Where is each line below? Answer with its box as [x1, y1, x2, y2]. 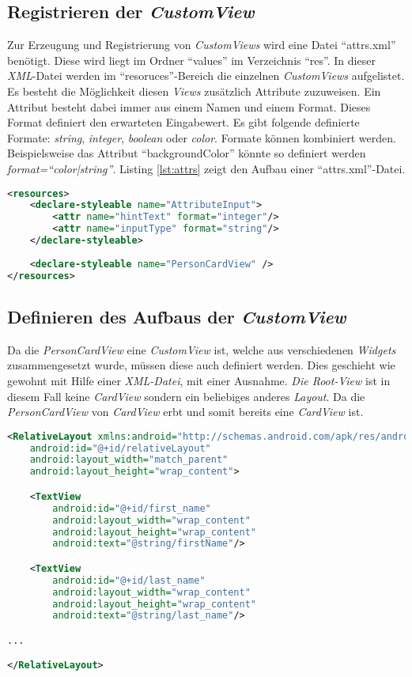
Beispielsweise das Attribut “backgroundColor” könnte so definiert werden [7, 145, 366, 161]
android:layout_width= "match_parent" [29, 454, 229, 466]
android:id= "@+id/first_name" [52, 502, 211, 514]
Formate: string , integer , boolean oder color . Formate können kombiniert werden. [7, 129, 396, 146]
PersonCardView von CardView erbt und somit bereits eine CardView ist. [7, 403, 364, 420]
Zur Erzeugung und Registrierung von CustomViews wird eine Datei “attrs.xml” [7, 36, 396, 53]
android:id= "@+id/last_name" [52, 574, 206, 586]
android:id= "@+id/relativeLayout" [29, 442, 211, 454]
